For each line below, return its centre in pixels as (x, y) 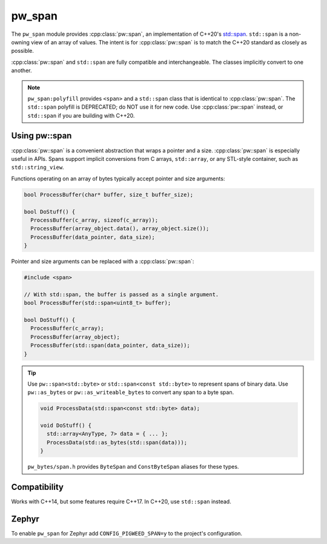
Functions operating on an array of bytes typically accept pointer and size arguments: (118, 178)
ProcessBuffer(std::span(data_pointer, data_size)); (110, 345)
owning (21, 42)
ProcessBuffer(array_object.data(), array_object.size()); (120, 229)
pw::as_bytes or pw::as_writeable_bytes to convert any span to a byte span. (131, 392)
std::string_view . (38, 168)
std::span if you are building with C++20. (81, 115)
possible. (23, 51)
